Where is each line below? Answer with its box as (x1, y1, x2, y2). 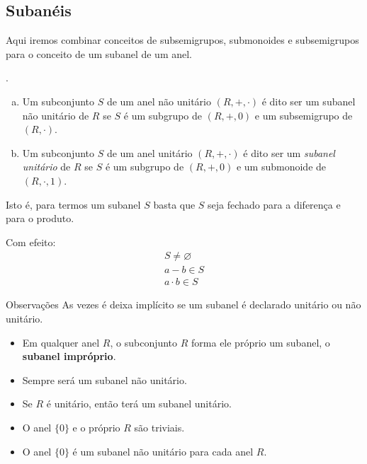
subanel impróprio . (22, 349, 116, 364)
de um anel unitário (106, 145, 193, 160)
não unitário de (22, 108, 89, 122)
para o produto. (6, 211, 74, 226)
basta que (153, 197, 196, 211)
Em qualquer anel (22, 335, 100, 349)
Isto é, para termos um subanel (6, 197, 141, 211)
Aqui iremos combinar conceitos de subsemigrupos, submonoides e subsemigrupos (6, 33, 359, 47)
